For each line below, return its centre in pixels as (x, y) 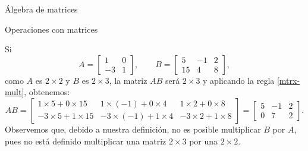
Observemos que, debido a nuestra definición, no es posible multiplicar (133, 129)
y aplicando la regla (239, 80)
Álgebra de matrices (41, 9)
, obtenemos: (47, 92)
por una (204, 141)
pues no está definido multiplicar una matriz (86, 141)
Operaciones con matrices (51, 29)
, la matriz (128, 80)
